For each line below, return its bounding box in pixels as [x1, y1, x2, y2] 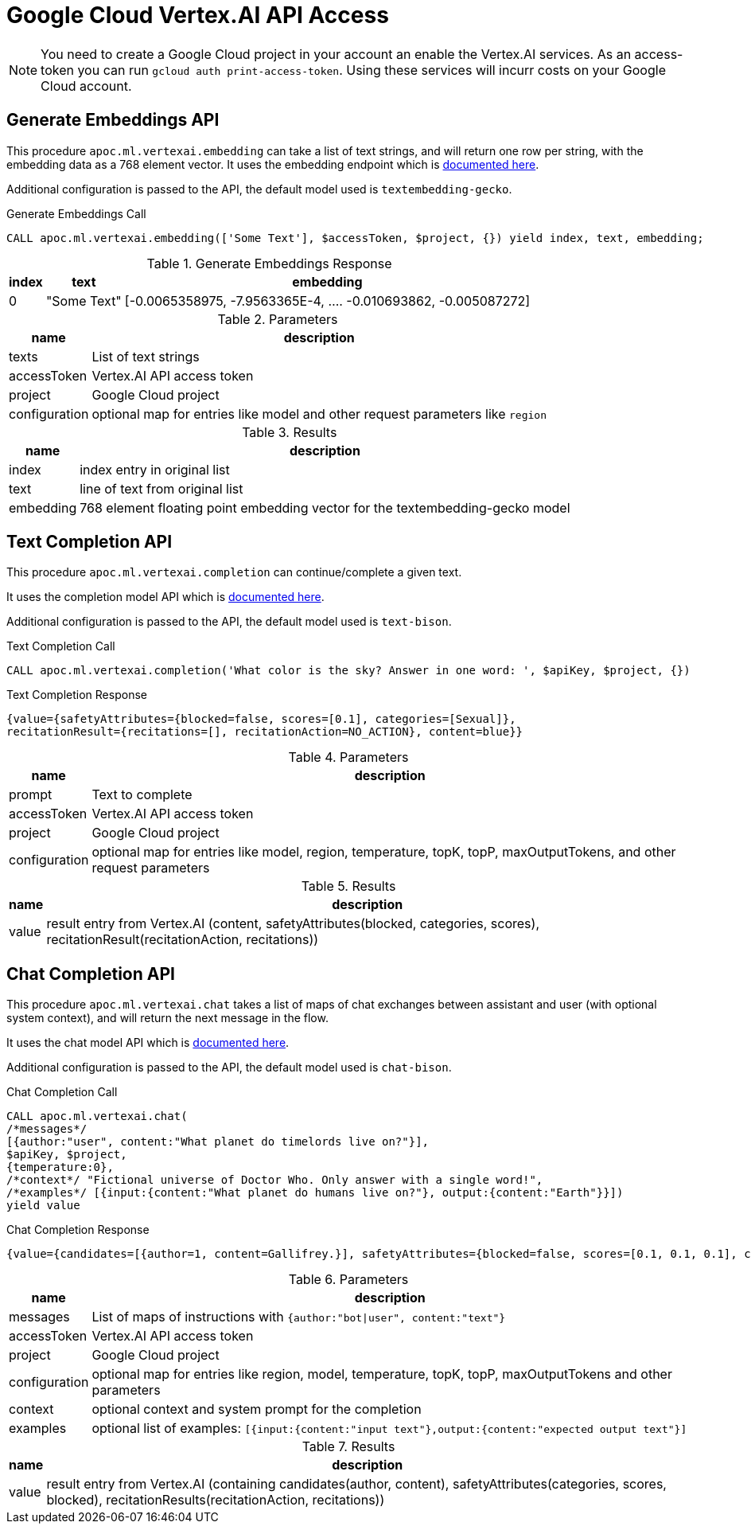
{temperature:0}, [6, 1161, 114, 1174]
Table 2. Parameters [217, 310, 338, 327]
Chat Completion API [6, 963, 175, 984]
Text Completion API [6, 532, 173, 552]
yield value [6, 1199, 80, 1212]
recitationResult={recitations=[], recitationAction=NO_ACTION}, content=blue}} [6, 725, 523, 739]
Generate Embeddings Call [6, 206, 146, 221]
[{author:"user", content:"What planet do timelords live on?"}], [6, 1135, 430, 1149]
